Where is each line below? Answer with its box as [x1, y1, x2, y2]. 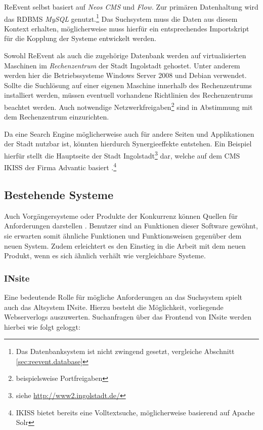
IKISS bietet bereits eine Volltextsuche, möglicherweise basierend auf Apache [16, 407, 255, 417]
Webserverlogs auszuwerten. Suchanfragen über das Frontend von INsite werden [4, 311, 251, 322]
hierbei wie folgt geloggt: [4, 321, 80, 332]
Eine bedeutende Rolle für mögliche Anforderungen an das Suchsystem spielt [4, 291, 243, 302]
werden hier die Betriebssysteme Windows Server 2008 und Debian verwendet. [4, 70, 247, 81]
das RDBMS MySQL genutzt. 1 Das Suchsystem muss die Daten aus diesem [4, 12, 238, 24]
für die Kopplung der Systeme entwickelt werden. [4, 33, 156, 44]
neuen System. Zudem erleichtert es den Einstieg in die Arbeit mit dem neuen [4, 240, 246, 251]
